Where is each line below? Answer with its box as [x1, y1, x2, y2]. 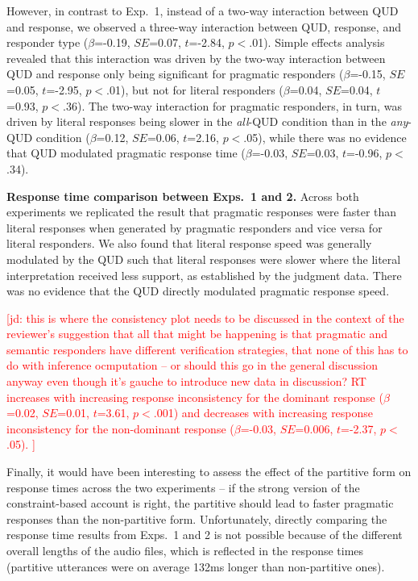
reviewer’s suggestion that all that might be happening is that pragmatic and [6, 325, 387, 342]
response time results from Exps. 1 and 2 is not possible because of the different [6, 526, 403, 543]
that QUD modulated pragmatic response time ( [6, 144, 246, 161]
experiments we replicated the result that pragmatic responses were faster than [6, 203, 397, 220]
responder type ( [6, 34, 89, 51]
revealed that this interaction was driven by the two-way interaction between [6, 49, 386, 66]
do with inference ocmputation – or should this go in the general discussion [6, 357, 378, 374]
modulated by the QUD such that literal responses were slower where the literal [6, 250, 401, 267]
